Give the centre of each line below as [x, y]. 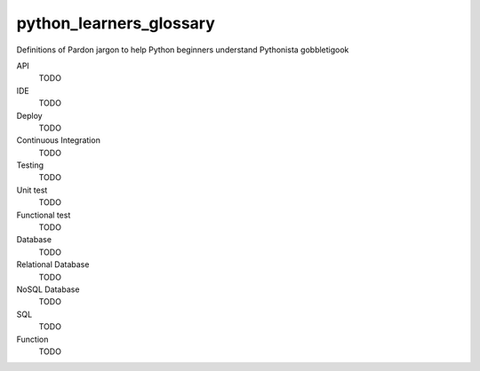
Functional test [44, 215]
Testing [30, 165]
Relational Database [53, 264]
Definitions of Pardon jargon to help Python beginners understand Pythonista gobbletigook [183, 50]
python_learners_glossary [116, 23]
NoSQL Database [48, 289]
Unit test [32, 190]
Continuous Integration [59, 140]
